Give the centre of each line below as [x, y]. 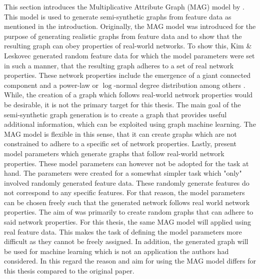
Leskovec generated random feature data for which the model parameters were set [129, 55]
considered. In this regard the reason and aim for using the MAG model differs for [130, 261]
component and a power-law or [51, 85]
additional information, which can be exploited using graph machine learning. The [130, 124]
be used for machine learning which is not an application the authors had [116, 251]
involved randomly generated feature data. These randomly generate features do [127, 182]
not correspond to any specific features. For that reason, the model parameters [124, 192]
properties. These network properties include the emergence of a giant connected [127, 75]
